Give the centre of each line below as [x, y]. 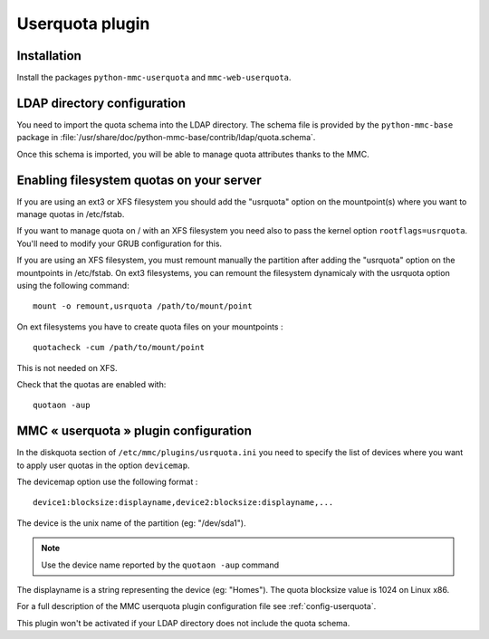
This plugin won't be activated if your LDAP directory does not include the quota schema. [183, 623]
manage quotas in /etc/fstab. [71, 215]
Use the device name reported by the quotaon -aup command [160, 565]
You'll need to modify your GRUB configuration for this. [119, 243]
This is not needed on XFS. [67, 367]
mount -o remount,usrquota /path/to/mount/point [143, 306]
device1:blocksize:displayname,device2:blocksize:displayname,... [183, 503]
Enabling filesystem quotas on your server [139, 180]
